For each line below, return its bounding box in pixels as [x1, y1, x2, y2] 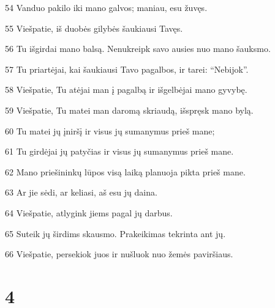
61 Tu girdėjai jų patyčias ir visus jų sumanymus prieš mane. [5, 145, 234, 158]
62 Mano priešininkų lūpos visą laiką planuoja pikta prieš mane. [5, 165, 246, 178]
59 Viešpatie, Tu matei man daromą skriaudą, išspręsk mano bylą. [5, 103, 254, 116]
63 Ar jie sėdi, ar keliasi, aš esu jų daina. [5, 186, 157, 199]
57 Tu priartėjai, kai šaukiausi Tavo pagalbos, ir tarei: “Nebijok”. [5, 62, 249, 75]
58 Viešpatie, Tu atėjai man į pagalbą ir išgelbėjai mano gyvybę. [5, 83, 247, 96]
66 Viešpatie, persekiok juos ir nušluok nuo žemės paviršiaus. [5, 248, 233, 260]
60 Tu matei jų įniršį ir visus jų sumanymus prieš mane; [5, 124, 215, 137]
